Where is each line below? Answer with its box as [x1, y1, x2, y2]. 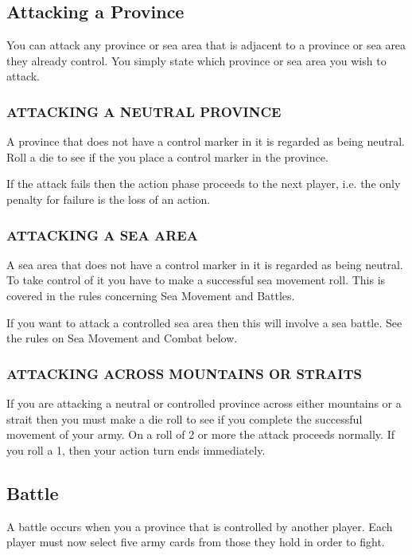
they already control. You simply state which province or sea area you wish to [6, 52, 387, 68]
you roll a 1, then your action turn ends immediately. [6, 441, 266, 458]
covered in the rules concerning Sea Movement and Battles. [6, 287, 295, 303]
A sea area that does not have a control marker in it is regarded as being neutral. [6, 256, 403, 272]
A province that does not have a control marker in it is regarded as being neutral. [6, 133, 406, 150]
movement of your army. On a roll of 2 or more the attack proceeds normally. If [6, 426, 395, 443]
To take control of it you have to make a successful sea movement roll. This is [6, 272, 386, 288]
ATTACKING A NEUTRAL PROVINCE [6, 101, 282, 121]
